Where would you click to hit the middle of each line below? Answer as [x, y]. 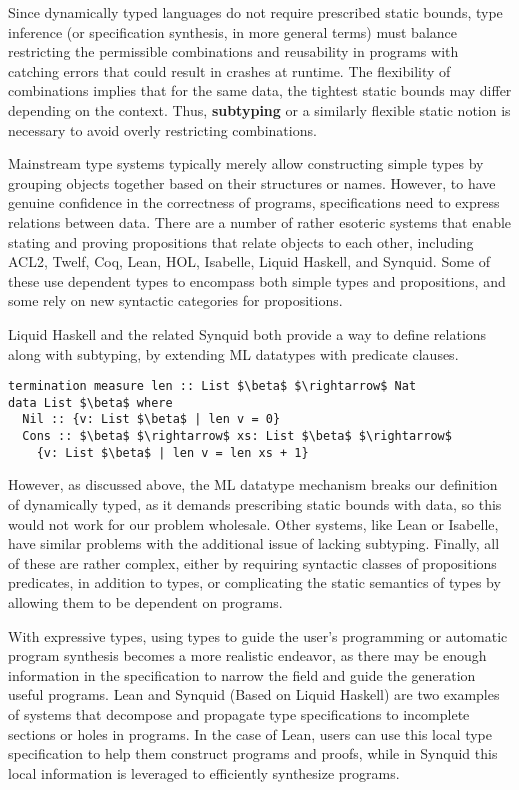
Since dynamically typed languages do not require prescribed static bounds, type [255, 12]
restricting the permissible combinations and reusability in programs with [233, 51]
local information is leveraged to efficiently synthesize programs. [204, 772]
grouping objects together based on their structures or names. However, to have [252, 182]
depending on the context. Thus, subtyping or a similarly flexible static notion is [259, 109]
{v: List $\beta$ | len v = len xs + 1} [172, 452]
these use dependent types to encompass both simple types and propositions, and [257, 280]
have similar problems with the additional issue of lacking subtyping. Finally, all [254, 543]
